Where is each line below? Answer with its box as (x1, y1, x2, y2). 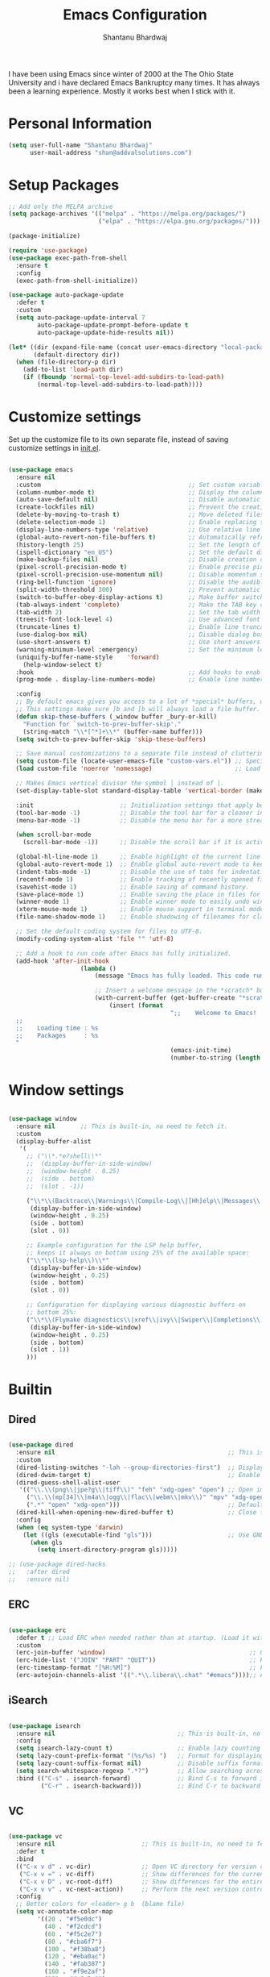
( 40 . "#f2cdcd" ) (43, 1922, 103, 1930)
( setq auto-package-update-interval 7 (15, 314, 146, 322)
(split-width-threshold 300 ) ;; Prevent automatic (15, 585, 261, 593)
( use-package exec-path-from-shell (8, 254, 128, 262)
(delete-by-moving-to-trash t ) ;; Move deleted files (15, 510, 264, 519)
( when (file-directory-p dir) (15, 358, 117, 366)
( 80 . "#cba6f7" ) (43, 1937, 103, 1946)
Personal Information (8, 114, 153, 133)
